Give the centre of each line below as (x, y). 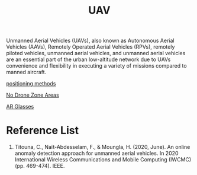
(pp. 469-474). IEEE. (40, 166)
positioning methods (31, 84)
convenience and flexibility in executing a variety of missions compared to (97, 66)
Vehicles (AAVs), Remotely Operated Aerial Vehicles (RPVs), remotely (91, 47)
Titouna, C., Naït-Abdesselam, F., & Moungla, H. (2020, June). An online (102, 147)
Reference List (42, 131)
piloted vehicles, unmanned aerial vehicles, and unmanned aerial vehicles (96, 53)
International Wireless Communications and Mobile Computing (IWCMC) (103, 160)
